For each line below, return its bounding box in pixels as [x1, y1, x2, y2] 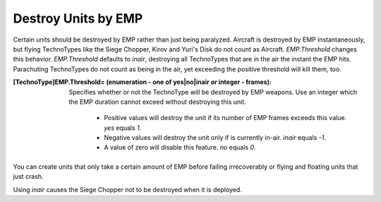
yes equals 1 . [104, 124, 142, 132]
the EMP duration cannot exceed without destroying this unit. [68, 97, 246, 106]
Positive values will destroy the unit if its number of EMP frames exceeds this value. [104, 114, 347, 122]
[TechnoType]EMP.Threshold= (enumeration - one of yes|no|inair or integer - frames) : [13, 78, 272, 86]
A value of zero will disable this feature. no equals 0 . [104, 143, 257, 152]
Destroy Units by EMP [13, 11, 143, 26]
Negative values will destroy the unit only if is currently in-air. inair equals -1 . [104, 133, 326, 142]
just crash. [13, 172, 44, 181]
